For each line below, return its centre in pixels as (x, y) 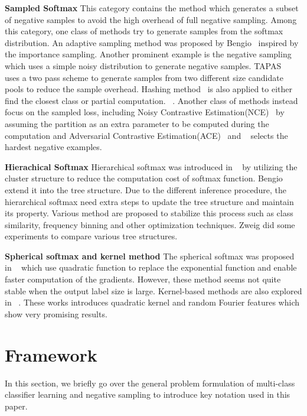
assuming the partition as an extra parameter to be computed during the (137, 123)
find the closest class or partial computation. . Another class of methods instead (151, 100)
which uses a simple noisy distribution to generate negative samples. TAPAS (143, 65)
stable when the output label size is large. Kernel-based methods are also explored (153, 290)
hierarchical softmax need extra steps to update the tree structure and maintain (149, 201)
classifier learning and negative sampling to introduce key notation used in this (148, 394)
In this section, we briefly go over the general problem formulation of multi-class (150, 383)
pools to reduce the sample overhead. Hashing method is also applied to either (148, 89)
